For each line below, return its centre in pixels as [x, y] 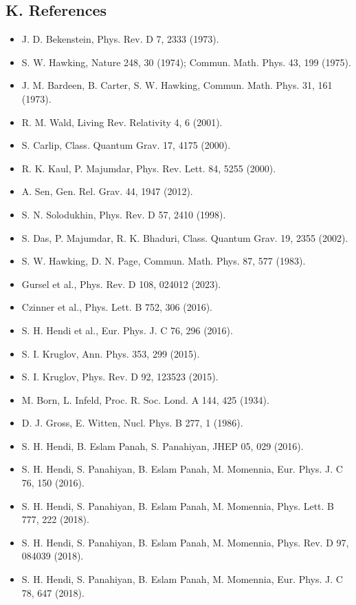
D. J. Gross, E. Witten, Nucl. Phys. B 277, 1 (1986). [132, 423]
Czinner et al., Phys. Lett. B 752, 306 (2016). [117, 307]
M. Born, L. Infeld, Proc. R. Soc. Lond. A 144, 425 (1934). [145, 399]
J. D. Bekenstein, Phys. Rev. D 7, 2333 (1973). [120, 39]
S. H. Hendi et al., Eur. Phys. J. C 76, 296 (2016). [127, 330]
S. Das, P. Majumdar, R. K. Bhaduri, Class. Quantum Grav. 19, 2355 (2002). [185, 237]
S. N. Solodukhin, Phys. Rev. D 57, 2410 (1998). [124, 214]
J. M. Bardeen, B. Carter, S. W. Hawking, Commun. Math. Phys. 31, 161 [177, 85]
